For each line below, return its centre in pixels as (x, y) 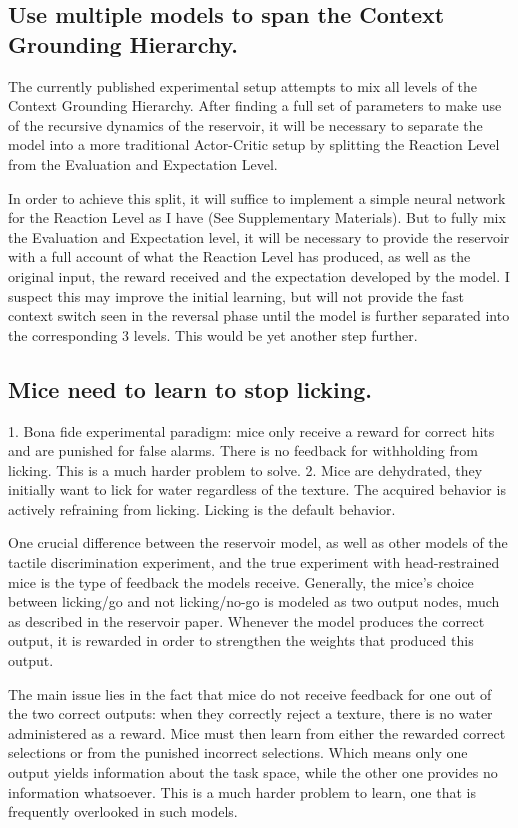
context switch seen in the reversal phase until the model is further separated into (259, 315)
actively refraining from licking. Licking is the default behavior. (202, 508)
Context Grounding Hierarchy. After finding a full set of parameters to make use (255, 105)
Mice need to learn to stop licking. (190, 388)
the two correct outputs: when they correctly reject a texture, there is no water (250, 713)
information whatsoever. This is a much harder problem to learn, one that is (242, 791)
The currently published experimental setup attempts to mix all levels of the (243, 85)
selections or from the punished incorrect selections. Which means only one (238, 752)
